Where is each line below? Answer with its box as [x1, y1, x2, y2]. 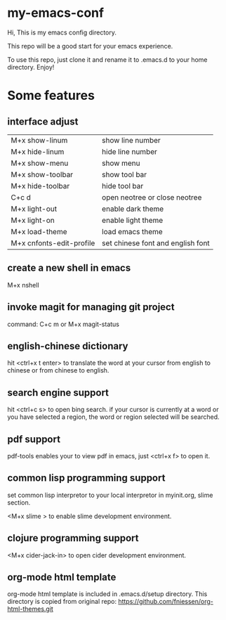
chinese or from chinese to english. [7, 366, 109, 375]
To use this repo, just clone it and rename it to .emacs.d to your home [7, 55, 208, 64]
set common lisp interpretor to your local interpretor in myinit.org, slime [7, 491, 213, 499]
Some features [7, 88, 95, 103]
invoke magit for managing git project [7, 301, 175, 314]
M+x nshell [7, 280, 40, 289]
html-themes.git [7, 605, 54, 613]
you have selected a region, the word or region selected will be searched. [7, 413, 220, 421]
